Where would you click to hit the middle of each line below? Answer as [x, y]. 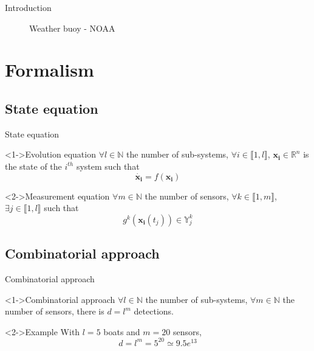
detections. [154, 311]
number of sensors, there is [55, 311]
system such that [108, 166]
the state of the [33, 166]
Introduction [28, 7]
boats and [122, 331]
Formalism [49, 70]
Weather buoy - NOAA [72, 28]
